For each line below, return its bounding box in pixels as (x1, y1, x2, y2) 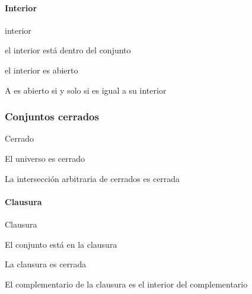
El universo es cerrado (5, 152, 85, 164)
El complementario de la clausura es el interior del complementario (5, 277, 248, 290)
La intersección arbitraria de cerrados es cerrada (5, 172, 180, 184)
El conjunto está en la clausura (5, 238, 117, 250)
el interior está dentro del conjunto (5, 44, 131, 56)
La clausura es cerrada (5, 258, 87, 270)
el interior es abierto (5, 63, 78, 76)
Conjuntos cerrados (5, 109, 99, 124)
